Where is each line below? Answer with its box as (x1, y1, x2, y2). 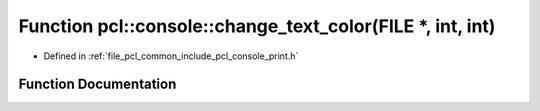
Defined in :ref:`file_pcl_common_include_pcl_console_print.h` (43, 50, 299, 62)
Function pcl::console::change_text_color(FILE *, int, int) (18, 15, 496, 37)
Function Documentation (18, 76, 177, 93)
